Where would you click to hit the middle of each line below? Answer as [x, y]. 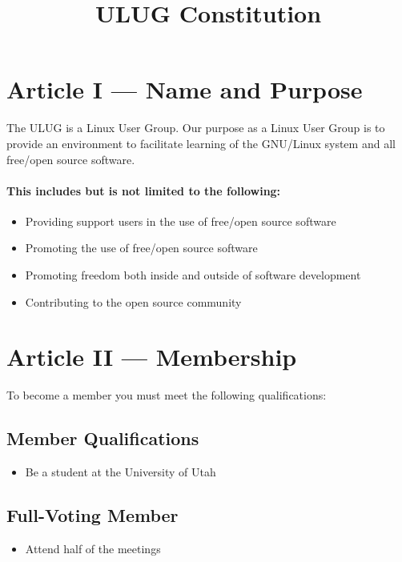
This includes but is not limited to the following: [144, 190]
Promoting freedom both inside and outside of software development [193, 275]
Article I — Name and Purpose [185, 89]
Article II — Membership [152, 357]
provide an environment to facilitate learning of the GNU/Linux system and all [201, 143]
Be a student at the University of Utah [121, 472]
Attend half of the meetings [93, 548]
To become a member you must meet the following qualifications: [167, 395]
